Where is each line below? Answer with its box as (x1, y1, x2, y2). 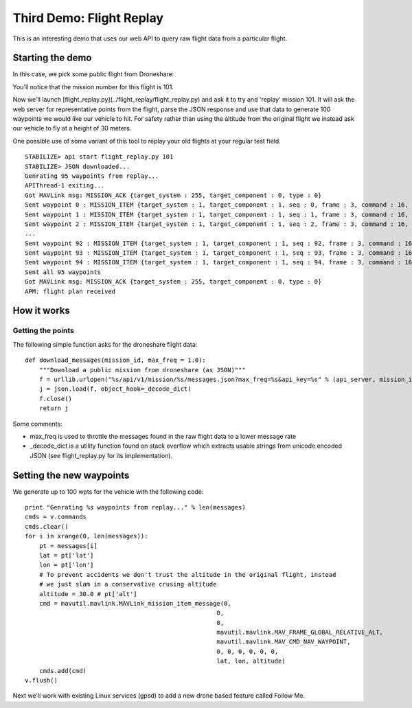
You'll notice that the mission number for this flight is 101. (12, 82, 174, 91)
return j (38, 404, 69, 412)
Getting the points (12, 326, 75, 336)
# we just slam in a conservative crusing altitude (38, 580, 217, 589)
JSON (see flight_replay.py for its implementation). (30, 451, 173, 459)
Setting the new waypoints (12, 469, 130, 481)
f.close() (38, 395, 72, 402)
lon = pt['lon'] (38, 561, 94, 569)
